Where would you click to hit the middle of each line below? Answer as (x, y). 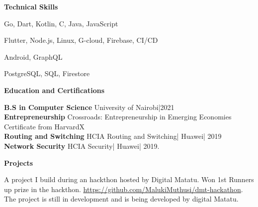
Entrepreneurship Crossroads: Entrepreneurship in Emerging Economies (118, 117)
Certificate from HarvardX (44, 126)
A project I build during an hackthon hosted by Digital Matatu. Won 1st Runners (129, 179)
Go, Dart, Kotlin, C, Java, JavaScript (61, 23)
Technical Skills (31, 6)
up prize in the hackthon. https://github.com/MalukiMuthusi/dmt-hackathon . (124, 189)
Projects (19, 162)
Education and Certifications (54, 90)
